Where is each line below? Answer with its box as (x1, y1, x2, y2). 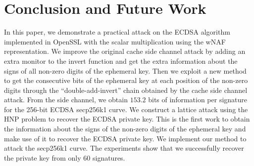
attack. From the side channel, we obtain (4, 94, 128, 105)
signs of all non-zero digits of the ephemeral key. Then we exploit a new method (4, 65, 247, 76)
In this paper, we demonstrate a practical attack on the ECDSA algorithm (4, 27, 230, 37)
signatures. (92, 152, 125, 163)
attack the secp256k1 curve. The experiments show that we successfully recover (4, 143, 244, 153)
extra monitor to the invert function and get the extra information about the (4, 55, 238, 66)
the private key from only (4, 152, 81, 163)
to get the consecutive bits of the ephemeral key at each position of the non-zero (4, 75, 248, 85)
